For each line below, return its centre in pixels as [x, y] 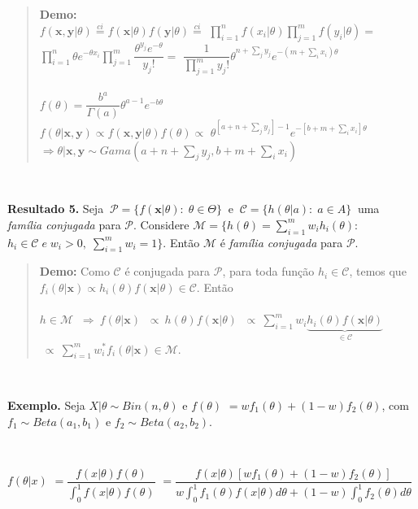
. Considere [161, 224]
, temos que [378, 271]
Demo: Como [74, 271]
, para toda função [268, 271]
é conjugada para [168, 271]
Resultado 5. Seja [56, 209]
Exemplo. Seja [46, 405]
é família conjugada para [281, 242]
